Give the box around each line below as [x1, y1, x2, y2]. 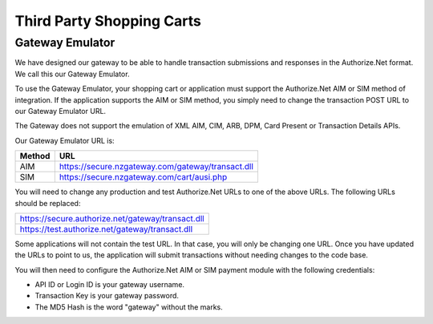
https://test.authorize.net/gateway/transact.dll [19, 223, 193, 234]
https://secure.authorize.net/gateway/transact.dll [19, 213, 204, 224]
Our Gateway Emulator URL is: [14, 136, 115, 145]
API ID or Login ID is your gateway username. [34, 280, 184, 290]
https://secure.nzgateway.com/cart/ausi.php [59, 172, 228, 183]
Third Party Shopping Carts [14, 12, 202, 30]
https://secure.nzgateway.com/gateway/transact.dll [59, 161, 254, 172]
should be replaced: [14, 198, 81, 208]
